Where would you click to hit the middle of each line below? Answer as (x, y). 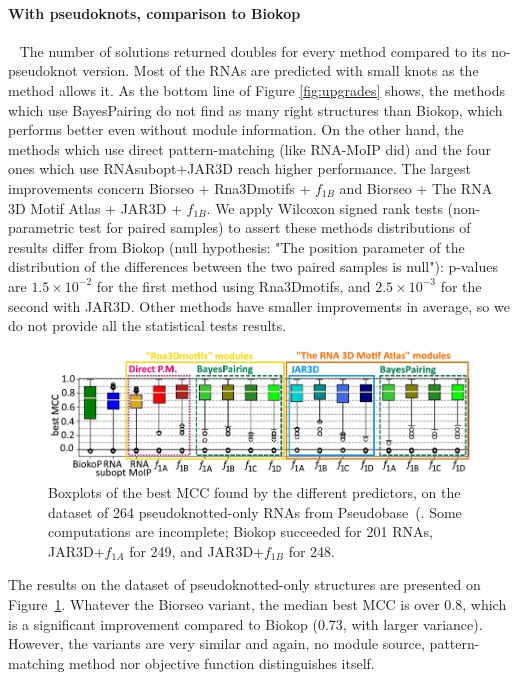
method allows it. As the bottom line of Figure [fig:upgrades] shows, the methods (256, 89)
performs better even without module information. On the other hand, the (236, 129)
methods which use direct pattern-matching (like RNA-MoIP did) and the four (249, 148)
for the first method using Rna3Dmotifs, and (233, 285)
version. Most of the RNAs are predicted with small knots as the (280, 70)
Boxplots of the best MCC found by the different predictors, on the (254, 492)
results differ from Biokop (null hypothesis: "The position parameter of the (236, 246)
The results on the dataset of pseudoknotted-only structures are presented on (244, 584)
